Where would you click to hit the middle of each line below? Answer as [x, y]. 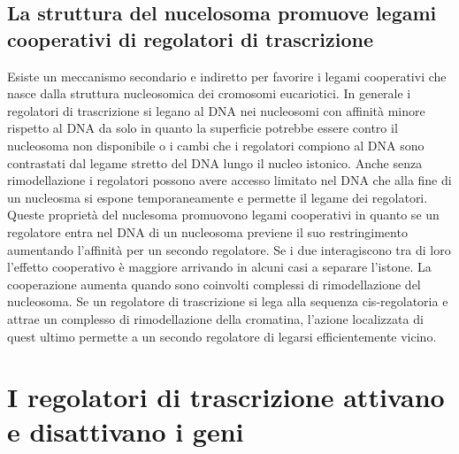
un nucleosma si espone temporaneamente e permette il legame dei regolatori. [218, 197]
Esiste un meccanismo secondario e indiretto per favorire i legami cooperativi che [227, 76]
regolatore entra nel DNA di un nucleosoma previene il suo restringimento [207, 231]
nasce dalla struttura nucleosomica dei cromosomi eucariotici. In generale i [209, 93]
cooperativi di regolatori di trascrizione [191, 38]
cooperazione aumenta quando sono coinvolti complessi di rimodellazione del [214, 284]
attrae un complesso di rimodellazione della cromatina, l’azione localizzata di [215, 318]
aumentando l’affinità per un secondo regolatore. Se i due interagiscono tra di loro [229, 249]
